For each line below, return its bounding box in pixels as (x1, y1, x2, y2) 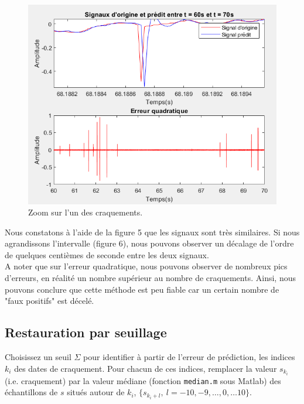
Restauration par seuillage (5, 323, 167, 341)
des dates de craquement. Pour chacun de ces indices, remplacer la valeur (14, 362, 277, 374)
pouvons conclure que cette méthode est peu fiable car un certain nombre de (5, 283, 279, 295)
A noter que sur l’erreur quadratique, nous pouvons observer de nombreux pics (5, 260, 288, 272)
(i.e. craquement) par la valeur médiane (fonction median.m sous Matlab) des (5, 374, 281, 386)
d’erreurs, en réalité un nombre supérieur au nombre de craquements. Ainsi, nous (5, 272, 296, 284)
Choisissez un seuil (5, 351, 71, 363)
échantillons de (5, 386, 58, 398)
